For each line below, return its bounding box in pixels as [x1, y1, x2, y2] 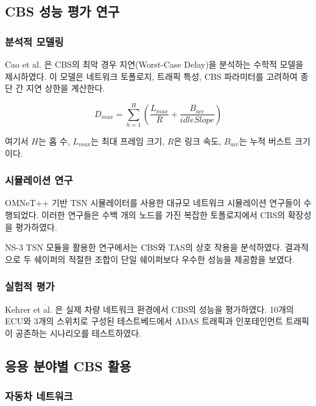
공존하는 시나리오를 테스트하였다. [15, 326, 141, 339]
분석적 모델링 [5, 34, 64, 49]
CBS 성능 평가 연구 [5, 2, 120, 21]
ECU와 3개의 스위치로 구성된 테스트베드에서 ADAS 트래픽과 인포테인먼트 [5, 315, 283, 327]
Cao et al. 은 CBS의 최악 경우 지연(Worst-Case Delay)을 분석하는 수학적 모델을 [5, 58, 304, 70]
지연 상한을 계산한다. [26, 82, 105, 94]
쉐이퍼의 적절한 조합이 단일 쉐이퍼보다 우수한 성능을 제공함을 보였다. [33, 252, 295, 265]
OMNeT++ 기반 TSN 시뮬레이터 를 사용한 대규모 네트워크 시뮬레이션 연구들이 [5, 196, 301, 209]
